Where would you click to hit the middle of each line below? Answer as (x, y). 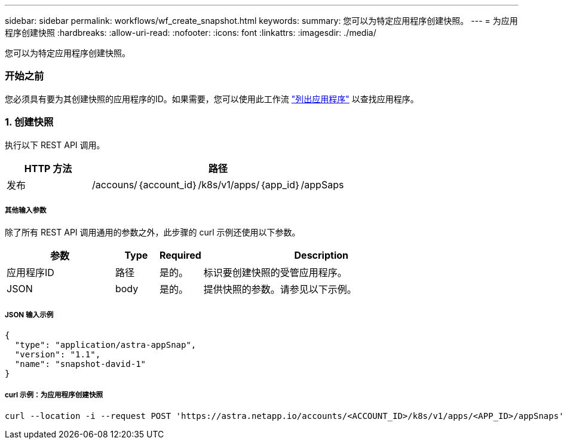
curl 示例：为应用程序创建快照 (54, 395)
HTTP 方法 (48, 168)
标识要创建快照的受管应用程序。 (275, 273)
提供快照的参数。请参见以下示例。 (280, 290)
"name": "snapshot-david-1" (80, 364)
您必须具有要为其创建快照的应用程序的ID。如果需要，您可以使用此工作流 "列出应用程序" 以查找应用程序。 (212, 99)
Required (180, 255)
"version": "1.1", (58, 355)
